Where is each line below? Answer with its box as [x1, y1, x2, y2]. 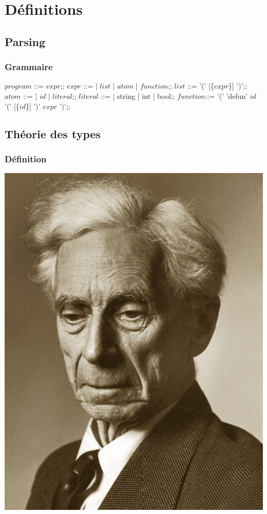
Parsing [5, 33, 46, 49]
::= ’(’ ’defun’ [205, 90, 248, 101]
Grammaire [5, 60, 53, 73]
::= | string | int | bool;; [100, 90, 175, 101]
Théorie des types [5, 125, 101, 141]
